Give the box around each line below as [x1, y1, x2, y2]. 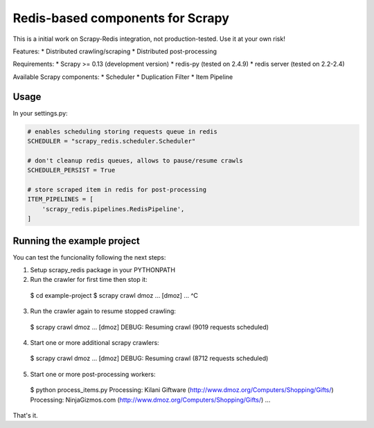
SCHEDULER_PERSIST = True [27, 166, 116, 175]
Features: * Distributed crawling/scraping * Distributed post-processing [12, 47, 217, 55]
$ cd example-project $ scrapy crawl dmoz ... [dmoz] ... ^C [30, 291, 199, 299]
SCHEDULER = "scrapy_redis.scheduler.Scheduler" [27, 137, 196, 145]
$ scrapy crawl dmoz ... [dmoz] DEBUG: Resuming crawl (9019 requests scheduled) [30, 323, 269, 331]
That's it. [12, 411, 38, 419]
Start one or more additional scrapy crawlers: [30, 338, 159, 346]
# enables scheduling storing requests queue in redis [27, 127, 217, 135]
